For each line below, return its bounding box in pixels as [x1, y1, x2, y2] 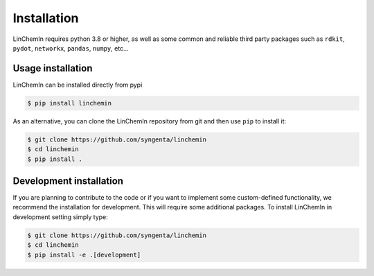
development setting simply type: [12, 212, 109, 221]
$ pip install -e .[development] [27, 250, 141, 259]
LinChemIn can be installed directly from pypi [12, 80, 143, 89]
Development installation [12, 175, 124, 187]
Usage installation [12, 62, 93, 74]
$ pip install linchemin [27, 99, 112, 107]
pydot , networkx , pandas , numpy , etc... [12, 44, 129, 52]
